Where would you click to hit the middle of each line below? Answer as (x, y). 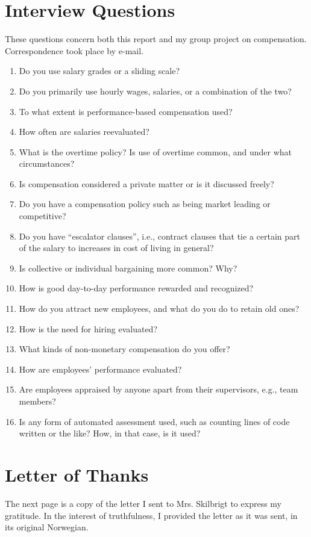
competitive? (42, 216)
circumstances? (47, 163)
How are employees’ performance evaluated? (100, 369)
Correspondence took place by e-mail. (74, 50)
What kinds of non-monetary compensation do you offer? (124, 349)
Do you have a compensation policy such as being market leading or (145, 204)
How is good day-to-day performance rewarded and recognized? (136, 288)
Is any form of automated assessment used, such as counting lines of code (154, 421)
